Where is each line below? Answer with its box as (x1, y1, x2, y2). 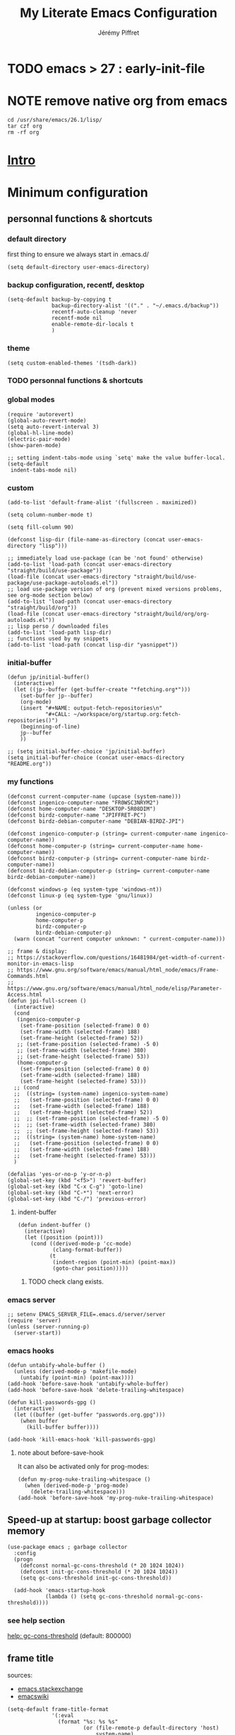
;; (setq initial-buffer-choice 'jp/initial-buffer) (7, 748, 166, 755)
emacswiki (17, 1693, 49, 1701)
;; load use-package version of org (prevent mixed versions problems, (7, 586, 222, 593)
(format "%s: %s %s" (57, 1718, 119, 1726)
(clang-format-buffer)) (52, 1246, 123, 1253)
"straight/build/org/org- (133, 611, 210, 618)
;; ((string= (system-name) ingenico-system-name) (13, 1090, 169, 1097)
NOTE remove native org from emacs (7, 93, 228, 109)
